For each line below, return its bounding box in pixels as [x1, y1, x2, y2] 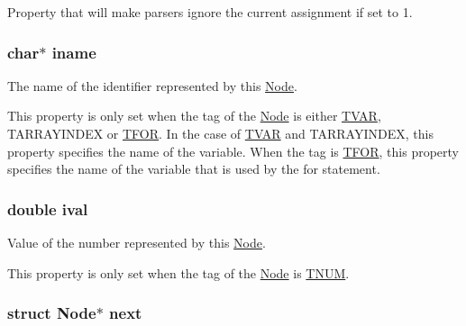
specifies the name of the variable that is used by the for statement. [7, 159, 380, 178]
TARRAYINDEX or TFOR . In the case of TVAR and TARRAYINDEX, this [7, 124, 434, 142]
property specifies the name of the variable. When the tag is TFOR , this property [7, 141, 460, 160]
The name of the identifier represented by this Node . [7, 76, 297, 95]
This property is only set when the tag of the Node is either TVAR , [7, 106, 381, 125]
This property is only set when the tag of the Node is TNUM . [7, 263, 350, 282]
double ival [7, 197, 88, 220]
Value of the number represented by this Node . [7, 233, 266, 251]
